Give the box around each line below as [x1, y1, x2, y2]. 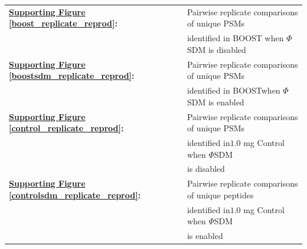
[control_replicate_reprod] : [9, 122, 124, 134]
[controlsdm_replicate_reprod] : [9, 188, 141, 201]
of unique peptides [187, 188, 254, 201]
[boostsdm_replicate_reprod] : [9, 69, 135, 82]
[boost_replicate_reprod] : [9, 17, 117, 29]
